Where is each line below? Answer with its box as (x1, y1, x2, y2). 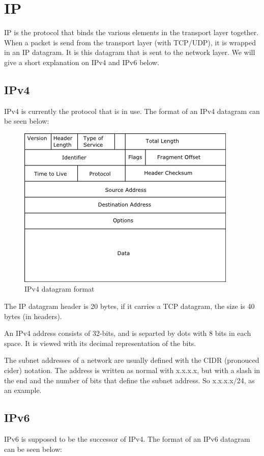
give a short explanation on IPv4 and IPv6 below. (4, 56, 160, 67)
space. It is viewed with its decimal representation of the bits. (4, 337, 196, 348)
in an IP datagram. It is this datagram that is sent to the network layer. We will (4, 47, 255, 58)
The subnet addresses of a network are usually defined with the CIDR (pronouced (4, 355, 259, 365)
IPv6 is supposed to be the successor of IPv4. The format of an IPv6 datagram (4, 434, 250, 444)
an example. (4, 385, 42, 395)
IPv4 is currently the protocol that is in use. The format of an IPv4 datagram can (4, 105, 260, 116)
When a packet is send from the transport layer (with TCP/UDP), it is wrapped (4, 37, 256, 47)
